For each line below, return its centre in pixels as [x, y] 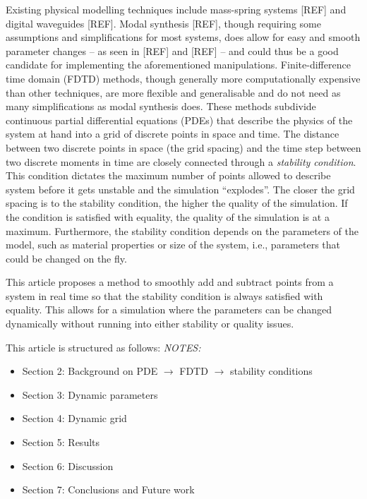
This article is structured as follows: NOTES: [103, 347]
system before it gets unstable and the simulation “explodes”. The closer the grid [180, 189]
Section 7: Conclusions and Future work [108, 489]
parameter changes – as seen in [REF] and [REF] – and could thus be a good [172, 50]
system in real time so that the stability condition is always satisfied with [164, 295]
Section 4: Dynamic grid [74, 418]
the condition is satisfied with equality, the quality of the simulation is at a [168, 216]
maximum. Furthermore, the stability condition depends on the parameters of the [182, 230]
